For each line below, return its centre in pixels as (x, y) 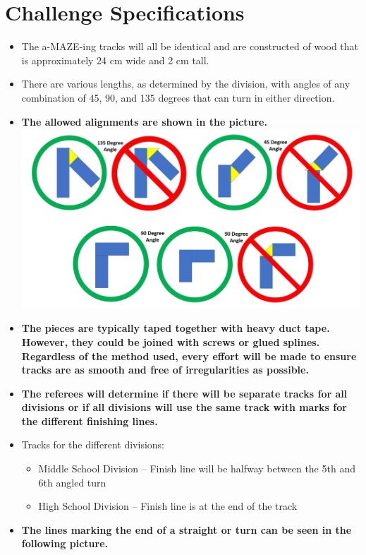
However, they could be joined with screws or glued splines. (171, 341)
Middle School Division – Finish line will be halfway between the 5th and (197, 469)
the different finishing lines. (90, 420)
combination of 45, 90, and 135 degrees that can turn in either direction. (178, 97)
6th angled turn (72, 482)
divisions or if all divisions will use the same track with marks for (184, 407)
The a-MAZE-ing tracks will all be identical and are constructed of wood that (190, 46)
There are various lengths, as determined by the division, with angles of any (186, 84)
